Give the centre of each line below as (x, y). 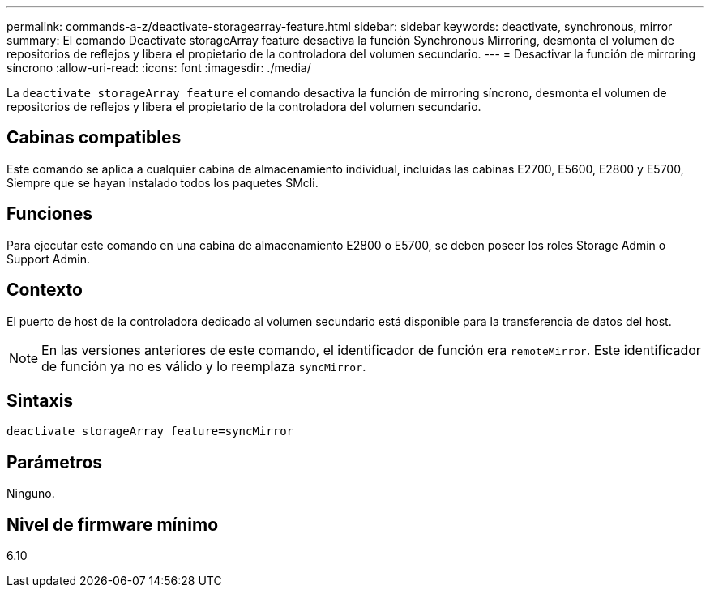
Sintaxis (40, 400)
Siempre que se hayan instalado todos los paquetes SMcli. (163, 182)
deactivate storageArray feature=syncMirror (150, 432)
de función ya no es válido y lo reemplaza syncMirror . (204, 366)
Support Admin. (48, 259)
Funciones (50, 214)
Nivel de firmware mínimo (113, 524)
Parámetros (55, 462)
